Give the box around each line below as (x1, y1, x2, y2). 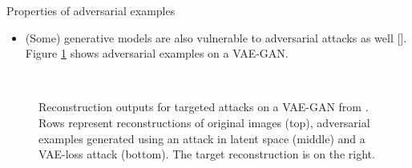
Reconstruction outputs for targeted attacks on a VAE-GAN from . (38, 98, 369, 115)
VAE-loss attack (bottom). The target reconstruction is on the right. (38, 146, 375, 162)
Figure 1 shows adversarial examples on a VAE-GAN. (25, 45, 289, 62)
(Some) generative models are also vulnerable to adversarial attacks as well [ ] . (25, 29, 407, 46)
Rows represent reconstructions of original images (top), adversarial (38, 114, 370, 130)
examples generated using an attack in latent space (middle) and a (38, 130, 366, 146)
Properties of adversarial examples (6, 2, 176, 18)
